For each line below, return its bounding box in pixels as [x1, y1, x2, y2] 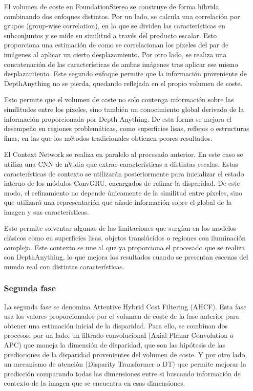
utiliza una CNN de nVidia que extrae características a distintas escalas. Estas [4, 158, 238, 169]
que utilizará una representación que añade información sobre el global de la [4, 197, 232, 207]
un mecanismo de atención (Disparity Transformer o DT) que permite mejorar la [4, 359, 246, 369]
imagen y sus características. [4, 206, 89, 217]
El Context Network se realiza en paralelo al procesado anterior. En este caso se [4, 149, 243, 159]
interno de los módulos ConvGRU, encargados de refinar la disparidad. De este [4, 178, 240, 188]
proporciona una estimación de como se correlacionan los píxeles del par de [4, 40, 229, 50]
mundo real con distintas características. [4, 261, 125, 271]
